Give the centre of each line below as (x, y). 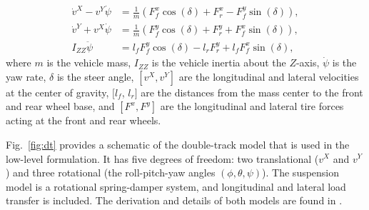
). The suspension (301, 172)
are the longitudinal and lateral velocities (269, 76)
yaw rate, (26, 76)
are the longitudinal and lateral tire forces (252, 106)
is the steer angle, (95, 76)
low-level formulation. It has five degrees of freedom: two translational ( (162, 158)
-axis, (308, 62)
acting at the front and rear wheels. (84, 120)
